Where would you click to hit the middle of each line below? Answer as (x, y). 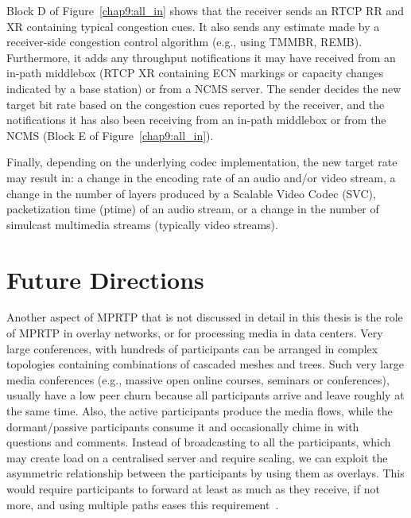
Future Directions (105, 279)
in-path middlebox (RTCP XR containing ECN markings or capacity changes (195, 73)
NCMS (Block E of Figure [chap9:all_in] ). (110, 135)
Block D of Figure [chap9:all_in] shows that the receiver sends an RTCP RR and (205, 10)
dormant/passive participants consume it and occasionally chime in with (183, 426)
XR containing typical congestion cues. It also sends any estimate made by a (193, 26)
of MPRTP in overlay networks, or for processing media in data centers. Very (195, 333)
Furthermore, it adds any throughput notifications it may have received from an (201, 57)
